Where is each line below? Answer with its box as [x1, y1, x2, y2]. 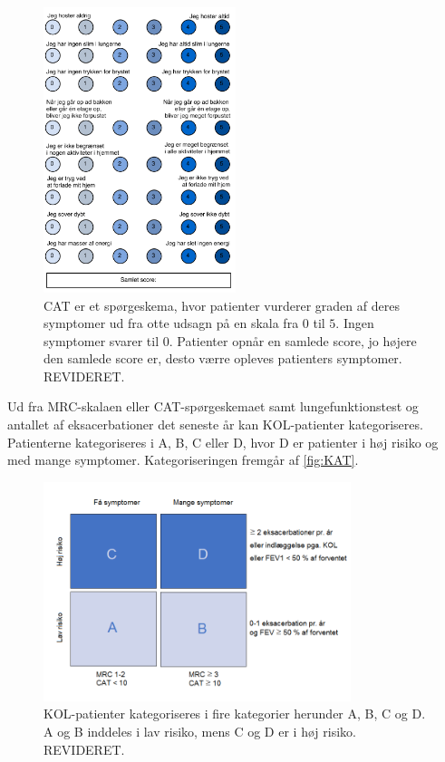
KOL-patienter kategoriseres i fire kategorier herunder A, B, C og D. [44, 704, 426, 723]
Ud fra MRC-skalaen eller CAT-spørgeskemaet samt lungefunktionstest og [7, 397, 419, 416]
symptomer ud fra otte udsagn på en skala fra [44, 313, 299, 333]
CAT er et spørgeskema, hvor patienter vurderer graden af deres [44, 295, 400, 314]
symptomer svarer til [44, 331, 160, 350]
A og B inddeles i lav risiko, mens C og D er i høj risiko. [44, 722, 356, 741]
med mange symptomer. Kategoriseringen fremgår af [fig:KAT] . [7, 450, 359, 469]
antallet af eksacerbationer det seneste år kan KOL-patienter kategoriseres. [7, 415, 423, 434]
